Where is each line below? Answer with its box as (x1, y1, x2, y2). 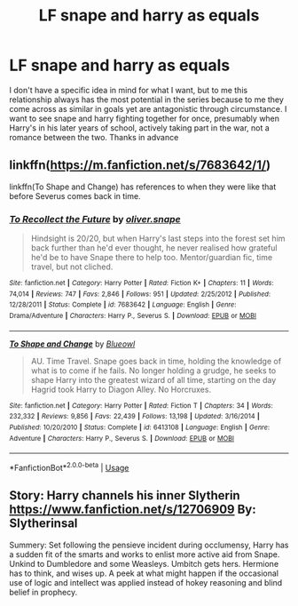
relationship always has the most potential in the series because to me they (9, 94, 284, 105)
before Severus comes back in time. (9, 190, 141, 201)
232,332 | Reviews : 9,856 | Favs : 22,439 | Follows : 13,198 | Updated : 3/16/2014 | (9, 412, 260, 421)
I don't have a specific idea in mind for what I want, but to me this (9, 84, 248, 95)
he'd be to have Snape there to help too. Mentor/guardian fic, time (30, 252, 273, 263)
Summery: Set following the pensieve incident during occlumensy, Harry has (9, 539, 289, 550)
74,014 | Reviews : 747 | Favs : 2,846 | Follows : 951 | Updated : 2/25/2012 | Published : (9, 290, 271, 299)
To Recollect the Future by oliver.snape (9, 212, 181, 225)
